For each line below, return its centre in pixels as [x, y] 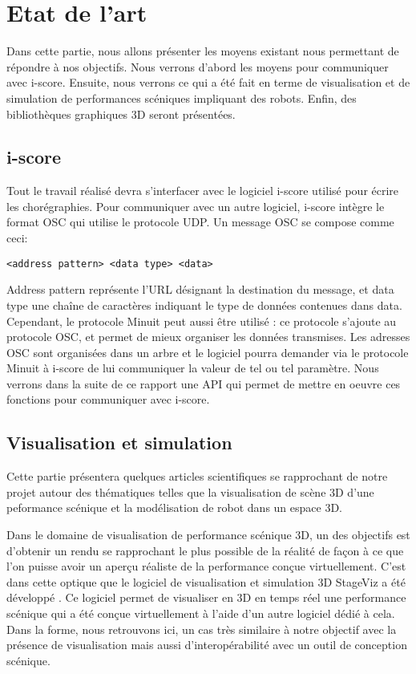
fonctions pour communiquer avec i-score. [108, 399]
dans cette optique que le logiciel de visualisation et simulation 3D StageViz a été [206, 581]
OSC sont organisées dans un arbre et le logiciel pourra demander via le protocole [208, 352]
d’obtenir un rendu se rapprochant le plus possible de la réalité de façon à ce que [205, 550]
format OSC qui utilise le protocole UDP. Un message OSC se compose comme [200, 222]
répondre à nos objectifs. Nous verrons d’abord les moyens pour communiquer [198, 66]
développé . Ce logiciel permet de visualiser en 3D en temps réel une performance [206, 597]
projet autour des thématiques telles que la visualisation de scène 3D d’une [190, 491]
